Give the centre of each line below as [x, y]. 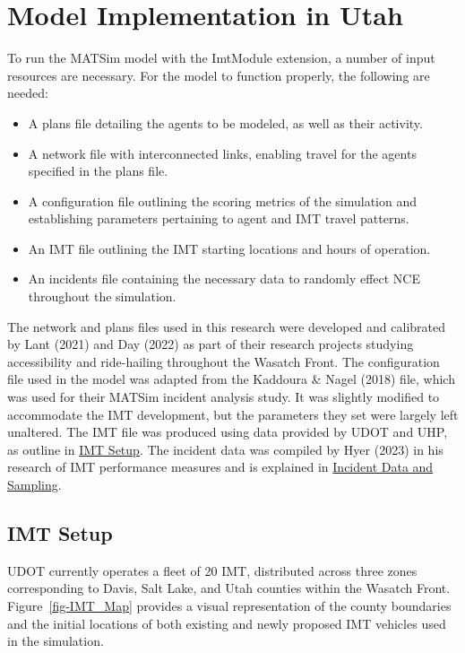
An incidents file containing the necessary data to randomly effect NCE [224, 279]
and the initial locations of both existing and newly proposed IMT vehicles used [227, 623]
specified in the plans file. [98, 171]
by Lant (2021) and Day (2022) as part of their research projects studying [211, 344]
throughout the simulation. [102, 296]
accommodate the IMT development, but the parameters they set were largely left [233, 414]
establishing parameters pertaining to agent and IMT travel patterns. [219, 218]
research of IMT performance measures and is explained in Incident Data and [220, 467]
